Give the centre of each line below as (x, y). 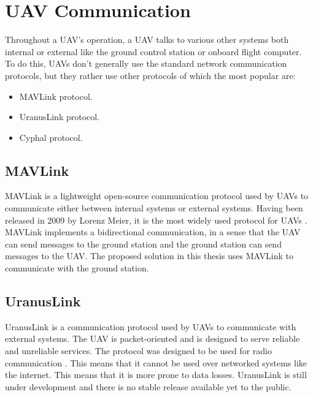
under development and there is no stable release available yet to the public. (148, 386)
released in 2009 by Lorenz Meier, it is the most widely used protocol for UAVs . (156, 220)
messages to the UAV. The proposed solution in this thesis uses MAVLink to (149, 256)
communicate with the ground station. (77, 268)
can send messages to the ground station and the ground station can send (143, 244)
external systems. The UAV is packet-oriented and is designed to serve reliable (153, 338)
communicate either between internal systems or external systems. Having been (154, 208)
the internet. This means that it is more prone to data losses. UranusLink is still (156, 375)
